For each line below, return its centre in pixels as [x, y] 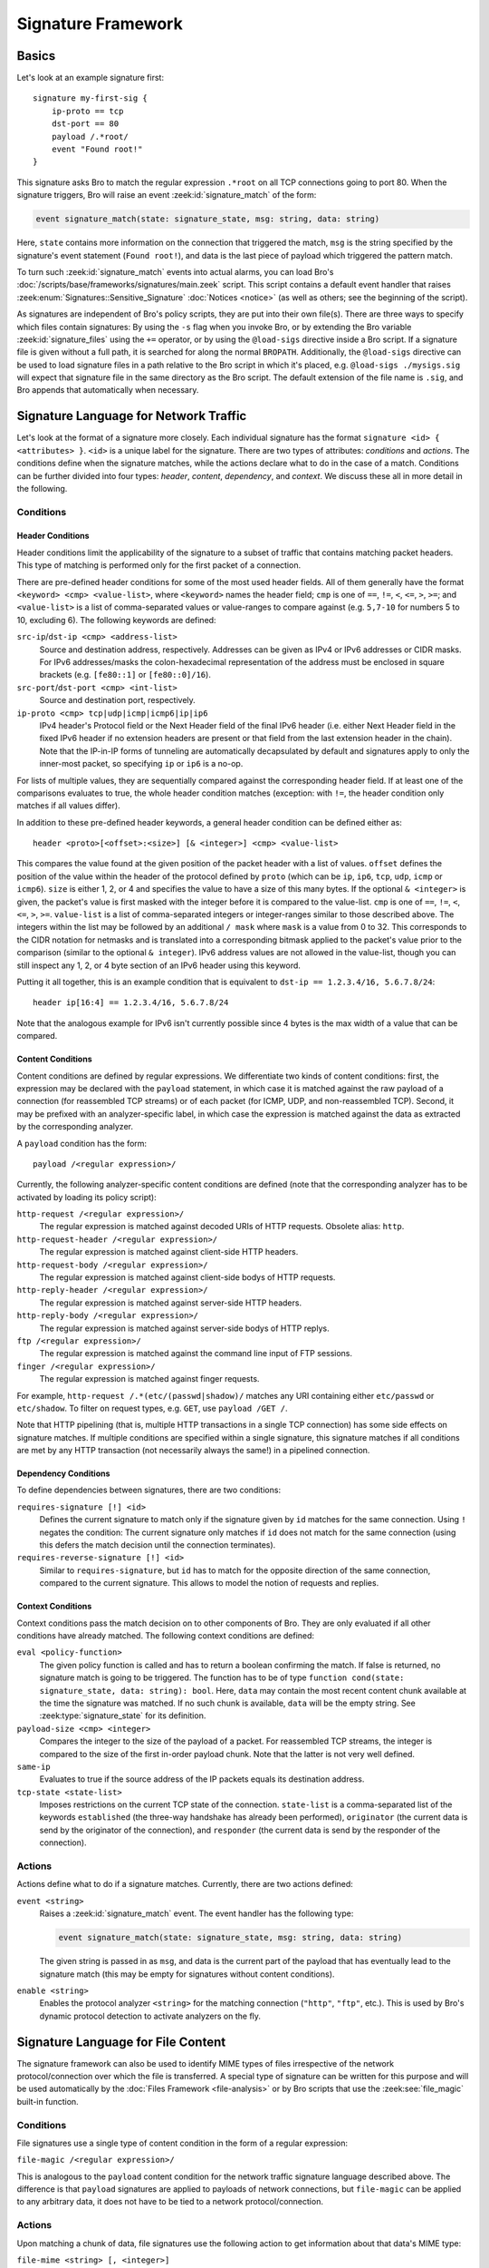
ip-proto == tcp [87, 111]
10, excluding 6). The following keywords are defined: [116, 620]
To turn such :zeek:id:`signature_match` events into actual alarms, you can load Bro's [175, 271]
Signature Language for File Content [121, 2042]
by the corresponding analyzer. [75, 1127]
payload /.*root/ [90, 137]
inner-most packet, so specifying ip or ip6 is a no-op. [141, 764]
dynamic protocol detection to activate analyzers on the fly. [150, 2016]
